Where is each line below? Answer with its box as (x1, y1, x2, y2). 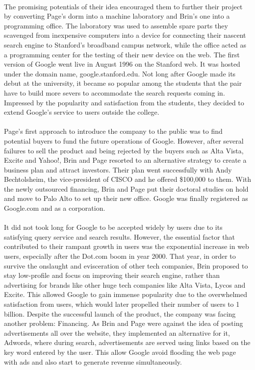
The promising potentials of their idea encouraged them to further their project (4, 1, 243, 11)
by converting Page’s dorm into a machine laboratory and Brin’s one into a (4, 11, 230, 21)
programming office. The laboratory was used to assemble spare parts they (4, 20, 228, 30)
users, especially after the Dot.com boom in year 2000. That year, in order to (4, 251, 236, 261)
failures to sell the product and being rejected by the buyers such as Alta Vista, (4, 145, 244, 155)
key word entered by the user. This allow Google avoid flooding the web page (4, 346, 236, 357)
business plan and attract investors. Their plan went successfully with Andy (4, 164, 232, 174)
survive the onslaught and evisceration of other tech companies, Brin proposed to (4, 260, 248, 271)
